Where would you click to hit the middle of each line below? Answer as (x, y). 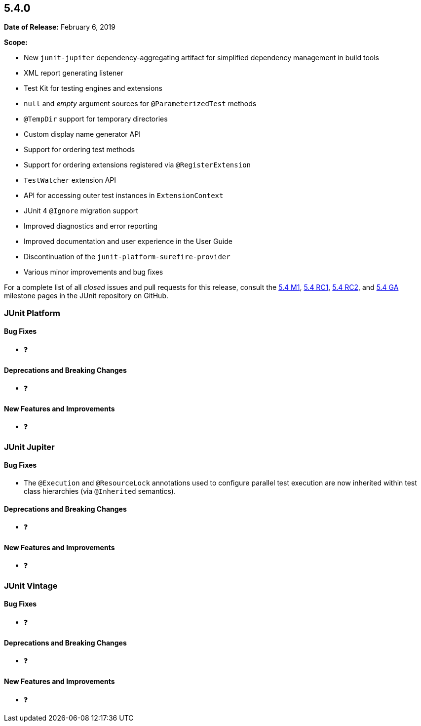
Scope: (16, 42)
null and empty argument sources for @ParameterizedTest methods (140, 104)
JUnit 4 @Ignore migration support (81, 211)
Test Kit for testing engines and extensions (93, 88)
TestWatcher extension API (70, 180)
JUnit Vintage (31, 585)
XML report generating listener (74, 73)
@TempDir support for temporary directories (96, 119)
